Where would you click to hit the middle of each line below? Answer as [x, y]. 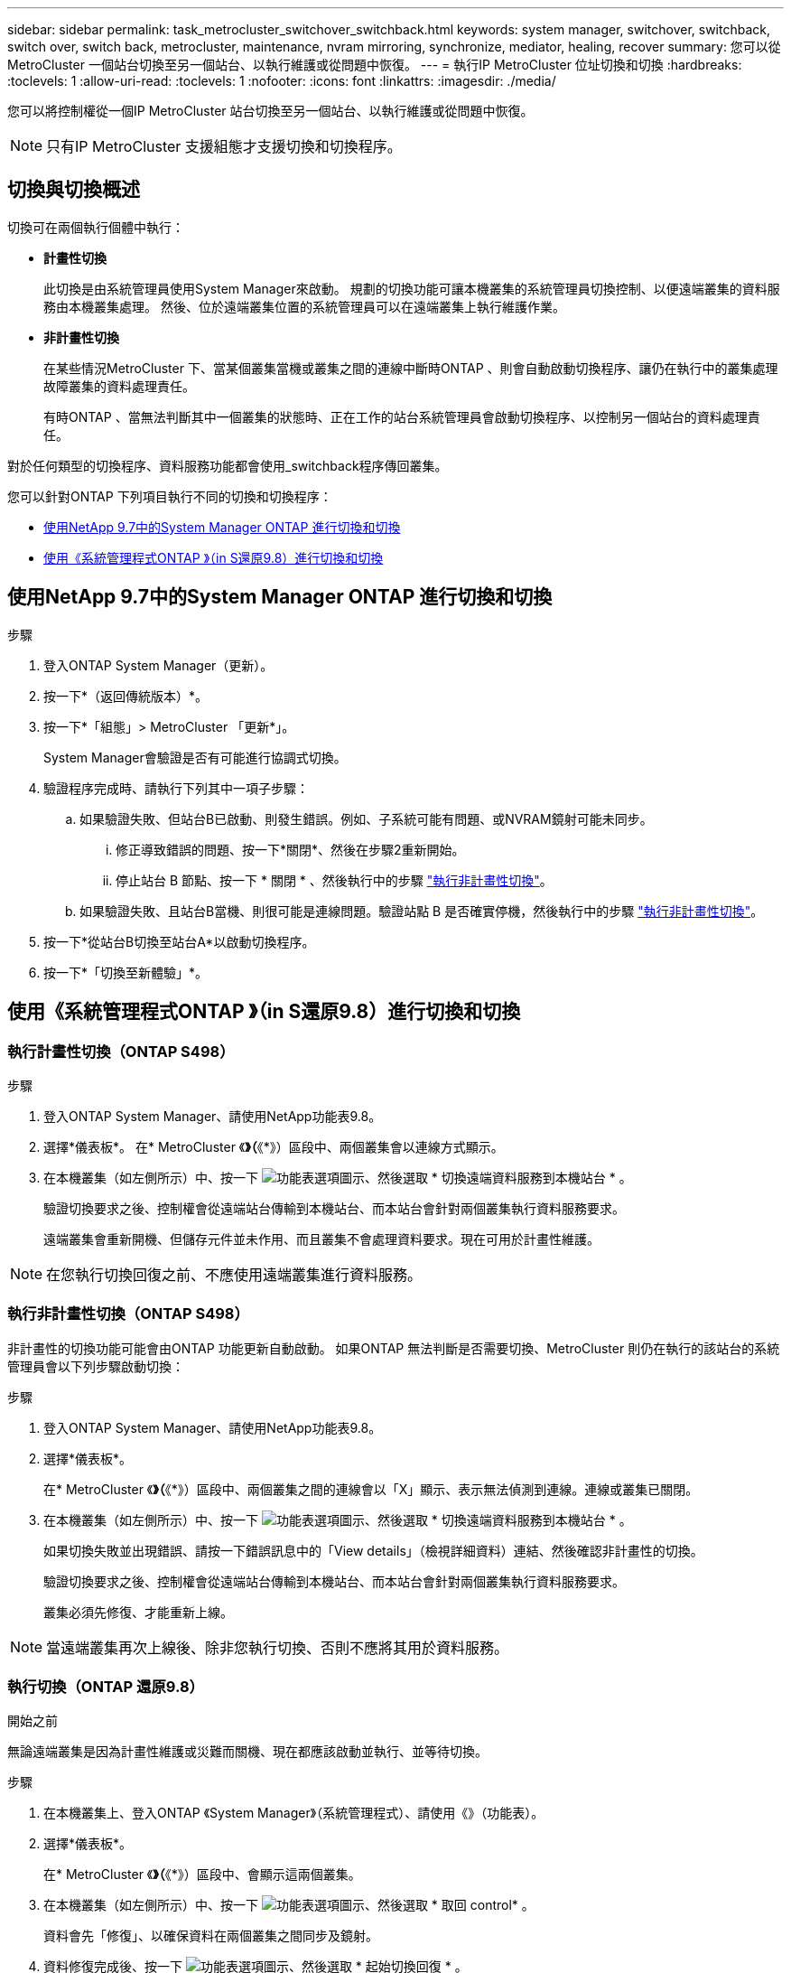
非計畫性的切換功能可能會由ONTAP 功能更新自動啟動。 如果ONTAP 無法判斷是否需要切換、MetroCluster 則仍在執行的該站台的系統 [394, 1348]
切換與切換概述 [74, 190]
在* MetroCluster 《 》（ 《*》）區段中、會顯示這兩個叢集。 [202, 1875]
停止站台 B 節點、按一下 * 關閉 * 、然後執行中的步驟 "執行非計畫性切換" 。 [334, 880]
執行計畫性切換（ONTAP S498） [121, 1051]
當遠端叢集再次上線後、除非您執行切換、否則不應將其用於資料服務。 [278, 1647]
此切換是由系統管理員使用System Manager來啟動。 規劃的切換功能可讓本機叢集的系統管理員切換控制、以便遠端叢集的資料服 [412, 288]
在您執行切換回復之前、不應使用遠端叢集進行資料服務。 [234, 1274]
